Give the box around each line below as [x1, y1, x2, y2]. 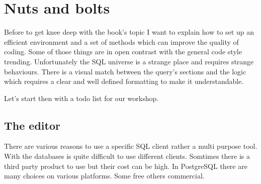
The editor [4, 117, 60, 133]
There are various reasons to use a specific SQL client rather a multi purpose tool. [4, 141, 257, 151]
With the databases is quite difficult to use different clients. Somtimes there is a [4, 151, 250, 161]
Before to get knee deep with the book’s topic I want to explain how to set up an [4, 27, 254, 37]
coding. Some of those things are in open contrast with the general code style [4, 46, 242, 57]
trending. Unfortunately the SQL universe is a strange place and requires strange [4, 56, 254, 66]
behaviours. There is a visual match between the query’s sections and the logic [4, 66, 246, 76]
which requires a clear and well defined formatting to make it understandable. [4, 76, 244, 86]
